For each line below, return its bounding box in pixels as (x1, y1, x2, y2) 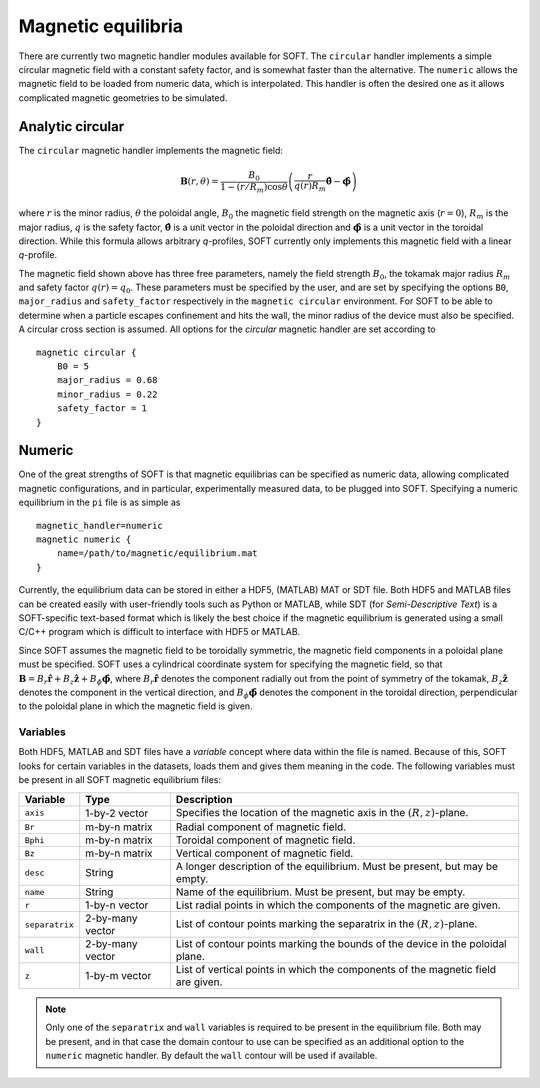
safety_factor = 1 (56, 403, 148, 414)
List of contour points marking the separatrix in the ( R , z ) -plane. (175, 916, 478, 930)
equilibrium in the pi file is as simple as (18, 496, 181, 509)
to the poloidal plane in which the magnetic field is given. (18, 700, 254, 712)
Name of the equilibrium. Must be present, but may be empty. (175, 885, 466, 899)
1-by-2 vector (85, 806, 149, 820)
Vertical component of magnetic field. (175, 846, 354, 860)
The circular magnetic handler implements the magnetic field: (18, 144, 284, 156)
